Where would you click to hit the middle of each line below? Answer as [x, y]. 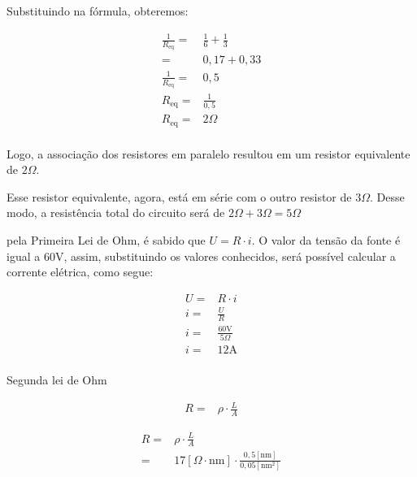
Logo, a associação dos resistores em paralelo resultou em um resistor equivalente [208, 153]
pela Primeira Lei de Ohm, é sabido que [106, 239]
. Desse [387, 196]
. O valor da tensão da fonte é [326, 239]
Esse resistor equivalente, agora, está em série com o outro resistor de [179, 196]
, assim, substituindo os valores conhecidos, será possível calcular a [230, 256]
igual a [24, 256]
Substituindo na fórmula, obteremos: [98, 11]
